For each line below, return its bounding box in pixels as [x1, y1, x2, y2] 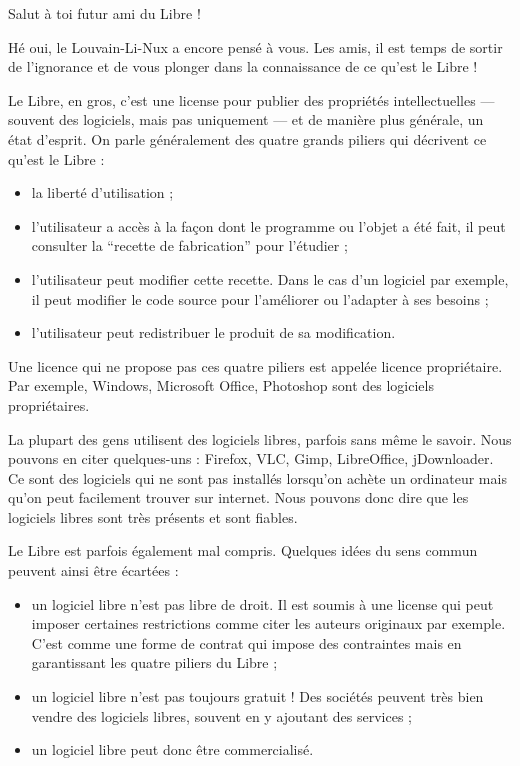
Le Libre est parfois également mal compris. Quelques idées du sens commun [8, 540, 478, 561]
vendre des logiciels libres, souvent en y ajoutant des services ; [31, 705, 412, 726]
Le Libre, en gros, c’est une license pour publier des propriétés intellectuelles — [8, 89, 495, 110]
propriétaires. [8, 394, 90, 415]
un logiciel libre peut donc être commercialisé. [31, 739, 314, 760]
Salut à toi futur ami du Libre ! [8, 3, 201, 23]
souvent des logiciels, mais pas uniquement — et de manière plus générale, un [8, 109, 484, 130]
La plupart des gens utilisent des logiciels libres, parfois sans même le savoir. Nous [8, 428, 512, 449]
